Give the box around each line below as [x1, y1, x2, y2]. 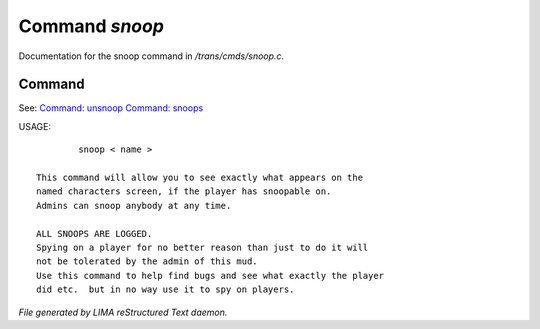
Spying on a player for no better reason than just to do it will [36, 241, 369, 253]
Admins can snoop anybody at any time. [36, 200, 232, 211]
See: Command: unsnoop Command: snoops [18, 102, 204, 114]
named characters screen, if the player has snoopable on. [36, 186, 332, 197]
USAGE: [18, 120, 52, 132]
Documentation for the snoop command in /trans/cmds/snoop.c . [18, 50, 285, 62]
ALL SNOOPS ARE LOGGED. [36, 228, 153, 239]
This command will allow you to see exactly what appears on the [36, 172, 364, 184]
